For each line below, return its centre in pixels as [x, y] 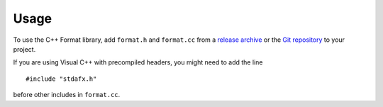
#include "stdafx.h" [61, 79]
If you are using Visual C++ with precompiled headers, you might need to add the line [138, 62]
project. [24, 49]
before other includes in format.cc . [67, 95]
